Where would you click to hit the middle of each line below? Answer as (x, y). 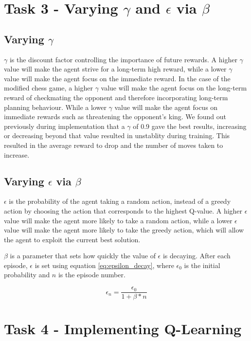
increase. (17, 154)
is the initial (202, 265)
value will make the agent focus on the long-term (174, 88)
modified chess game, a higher (48, 88)
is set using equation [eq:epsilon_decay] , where (104, 265)
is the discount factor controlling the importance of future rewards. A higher (123, 59)
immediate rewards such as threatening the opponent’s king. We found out (115, 117)
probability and (27, 275)
